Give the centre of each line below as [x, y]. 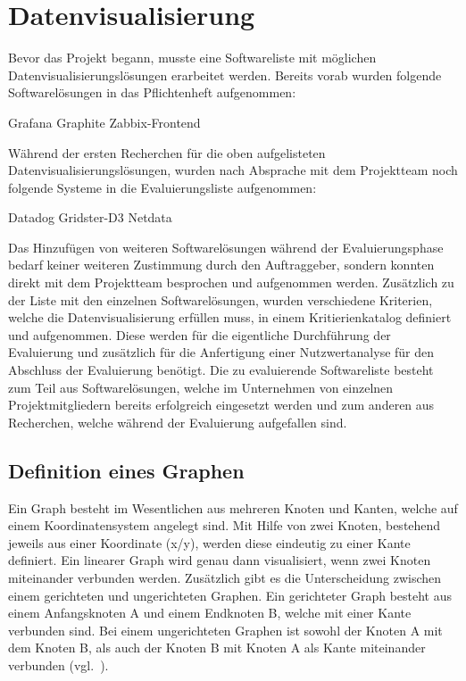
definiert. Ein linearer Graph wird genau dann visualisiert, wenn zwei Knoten [220, 560]
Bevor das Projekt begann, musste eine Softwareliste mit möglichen [192, 58]
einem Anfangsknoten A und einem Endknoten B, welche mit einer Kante [210, 613]
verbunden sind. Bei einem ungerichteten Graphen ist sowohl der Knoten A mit [225, 630]
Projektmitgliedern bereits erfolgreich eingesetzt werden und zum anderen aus [221, 405]
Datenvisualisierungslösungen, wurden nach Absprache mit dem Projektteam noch [233, 170]
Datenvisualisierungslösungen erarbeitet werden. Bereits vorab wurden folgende [225, 75]
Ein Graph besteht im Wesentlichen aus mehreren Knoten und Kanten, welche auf [233, 507]
